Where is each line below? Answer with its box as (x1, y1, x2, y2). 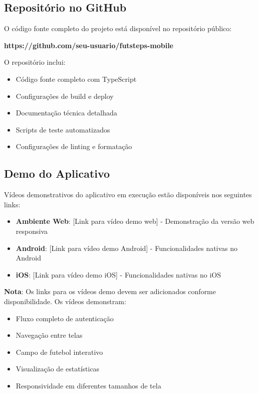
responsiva (16, 225, 48, 236)
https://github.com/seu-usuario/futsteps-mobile (4, 40, 173, 50)
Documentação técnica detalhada (16, 107, 117, 118)
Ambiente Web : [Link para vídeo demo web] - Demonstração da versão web (16, 216, 254, 226)
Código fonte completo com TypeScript (16, 73, 137, 84)
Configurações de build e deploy (16, 90, 114, 101)
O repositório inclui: (4, 57, 66, 67)
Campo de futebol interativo (16, 346, 103, 357)
